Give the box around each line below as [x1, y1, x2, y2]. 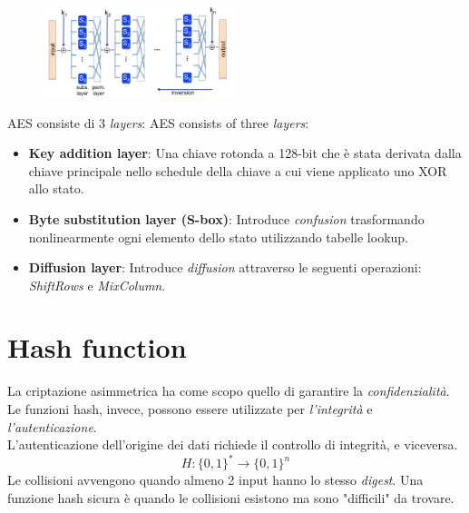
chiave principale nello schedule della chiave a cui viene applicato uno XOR [28, 161, 447, 180]
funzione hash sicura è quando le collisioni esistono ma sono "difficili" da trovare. [7, 488, 454, 507]
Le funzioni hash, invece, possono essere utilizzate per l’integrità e [7, 400, 373, 419]
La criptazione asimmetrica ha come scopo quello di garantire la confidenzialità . [7, 381, 450, 400]
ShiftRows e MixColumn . [28, 275, 166, 294]
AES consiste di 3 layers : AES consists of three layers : [7, 113, 309, 132]
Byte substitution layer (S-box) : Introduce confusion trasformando [28, 209, 425, 228]
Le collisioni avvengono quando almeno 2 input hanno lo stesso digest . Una [7, 470, 424, 489]
